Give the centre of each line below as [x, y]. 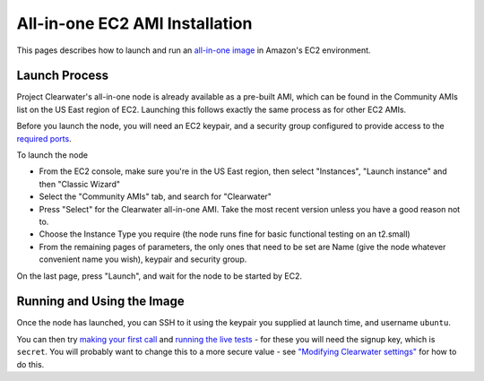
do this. [30, 364]
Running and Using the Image [100, 302]
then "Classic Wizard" [80, 184]
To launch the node [52, 155]
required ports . [44, 138]
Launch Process [63, 76]
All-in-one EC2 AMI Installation [134, 23]
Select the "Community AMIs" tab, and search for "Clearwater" [156, 196]
